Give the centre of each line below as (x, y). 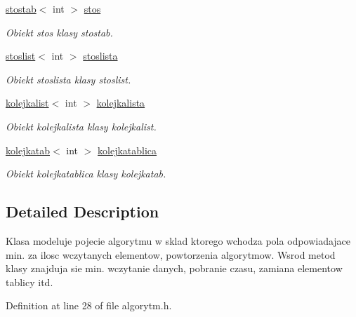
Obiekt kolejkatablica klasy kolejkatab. (86, 174)
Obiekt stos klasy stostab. (59, 32)
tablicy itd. (29, 282)
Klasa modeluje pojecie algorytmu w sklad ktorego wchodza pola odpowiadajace (178, 240)
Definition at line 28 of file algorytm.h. (89, 305)
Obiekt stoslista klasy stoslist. (68, 79)
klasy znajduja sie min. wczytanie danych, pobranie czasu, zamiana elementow (174, 268)
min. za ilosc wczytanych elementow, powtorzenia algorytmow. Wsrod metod (171, 254)
